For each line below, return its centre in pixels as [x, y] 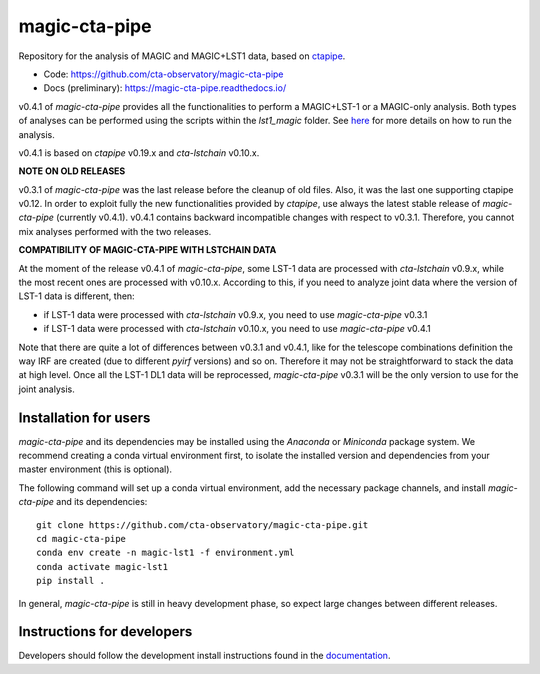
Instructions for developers [105, 631]
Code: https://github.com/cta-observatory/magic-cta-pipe [163, 74]
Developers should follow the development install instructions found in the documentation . [204, 656]
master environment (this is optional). [95, 469]
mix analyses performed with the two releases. [115, 231]
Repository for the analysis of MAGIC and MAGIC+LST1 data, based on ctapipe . [182, 56]
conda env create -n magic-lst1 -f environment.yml [165, 553]
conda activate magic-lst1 [102, 566]
